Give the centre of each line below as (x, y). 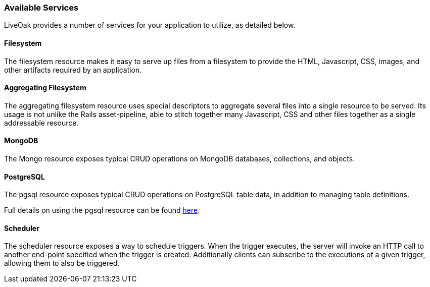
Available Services (41, 8)
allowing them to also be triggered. (62, 263)
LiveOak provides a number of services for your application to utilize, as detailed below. (150, 25)
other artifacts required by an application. (73, 70)
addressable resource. (41, 123)
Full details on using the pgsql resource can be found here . (102, 210)
